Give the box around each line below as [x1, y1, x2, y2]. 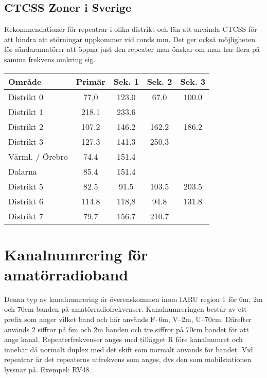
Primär [76, 75, 105, 87]
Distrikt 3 [8, 135, 43, 147]
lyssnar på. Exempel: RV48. [4, 364, 92, 375]
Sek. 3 [180, 75, 206, 87]
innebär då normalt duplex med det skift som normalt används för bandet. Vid [4, 344, 253, 354]
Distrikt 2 [8, 120, 43, 133]
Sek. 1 [113, 75, 139, 87]
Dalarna [8, 165, 37, 177]
